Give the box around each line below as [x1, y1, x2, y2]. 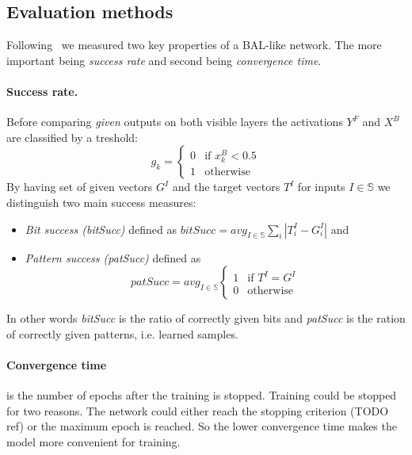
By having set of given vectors [6, 178, 153, 195]
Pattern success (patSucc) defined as [25, 249, 201, 266]
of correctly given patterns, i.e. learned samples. [6, 325, 238, 342]
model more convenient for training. [6, 433, 181, 449]
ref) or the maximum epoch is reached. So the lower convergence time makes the [6, 418, 397, 434]
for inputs [297, 178, 345, 195]
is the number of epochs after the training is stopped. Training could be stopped [6, 387, 397, 403]
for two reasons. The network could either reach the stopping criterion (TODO [6, 402, 389, 419]
